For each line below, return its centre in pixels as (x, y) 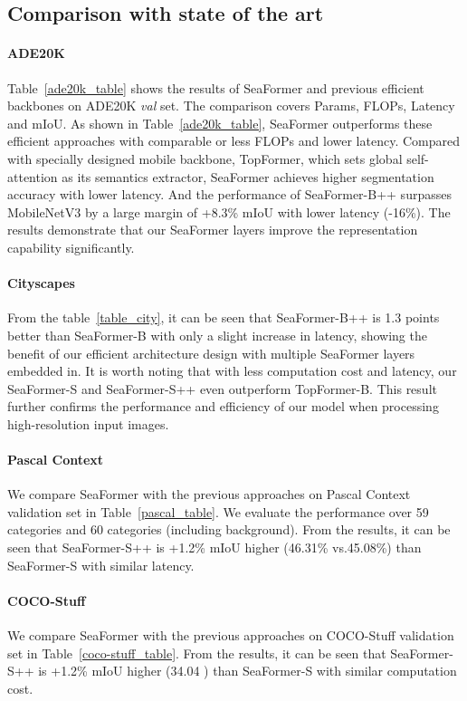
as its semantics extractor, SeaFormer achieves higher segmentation (248, 176)
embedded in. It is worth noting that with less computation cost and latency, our (232, 371)
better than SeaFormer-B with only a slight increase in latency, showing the (217, 335)
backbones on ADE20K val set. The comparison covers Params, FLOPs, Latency (231, 106)
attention (33, 176)
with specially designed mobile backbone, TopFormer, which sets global (205, 158)
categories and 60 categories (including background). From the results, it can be (229, 529)
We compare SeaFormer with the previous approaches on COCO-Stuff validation (231, 635)
